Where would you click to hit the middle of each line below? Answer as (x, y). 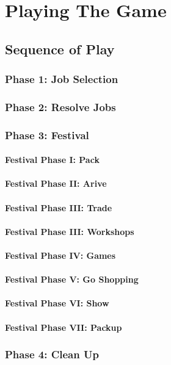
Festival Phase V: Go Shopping (72, 279)
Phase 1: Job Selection (62, 79)
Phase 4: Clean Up (52, 354)
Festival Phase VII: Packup (64, 327)
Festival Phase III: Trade (59, 207)
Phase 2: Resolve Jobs (60, 107)
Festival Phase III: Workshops (70, 231)
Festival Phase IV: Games (60, 255)
